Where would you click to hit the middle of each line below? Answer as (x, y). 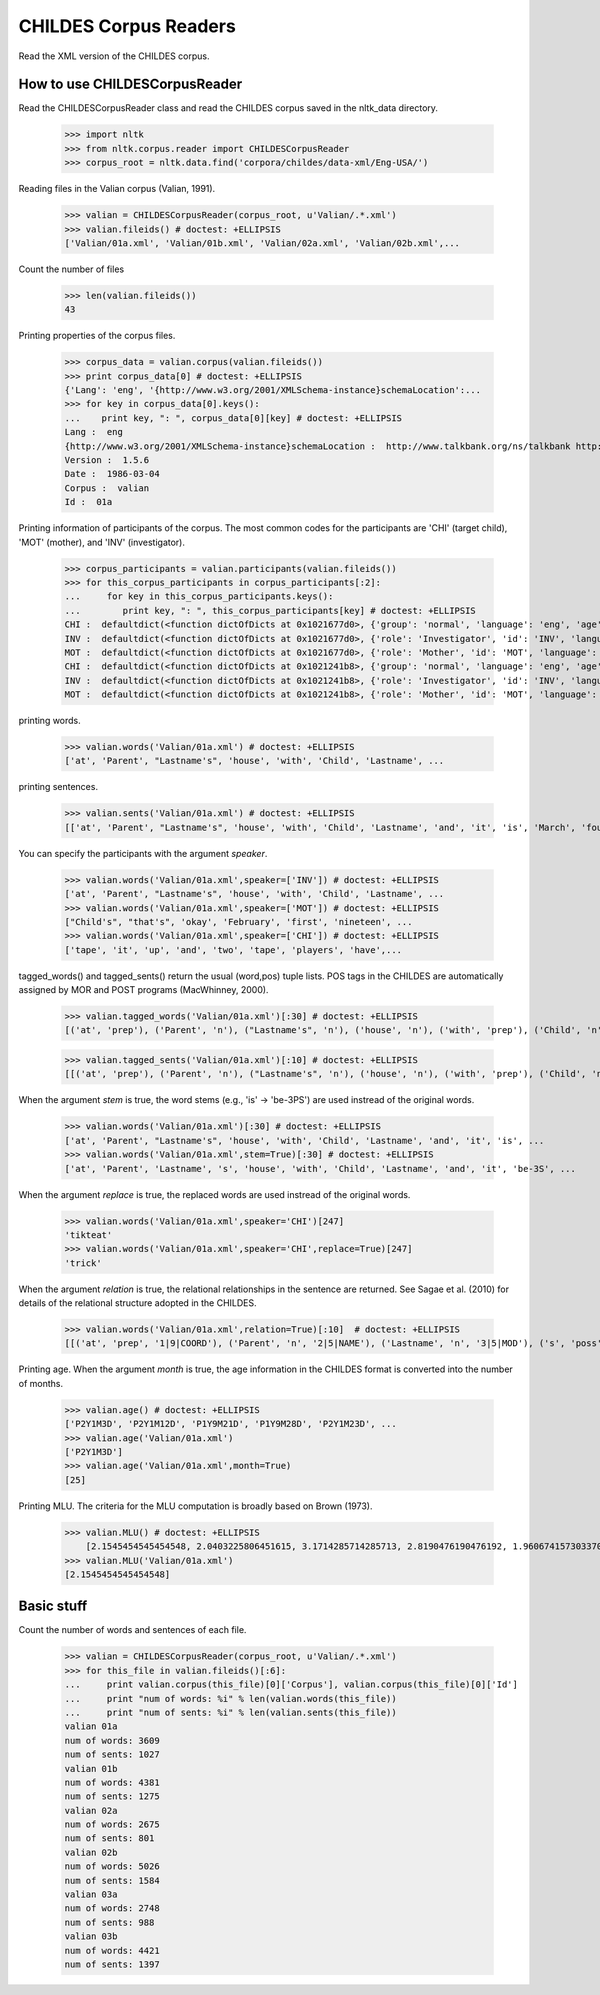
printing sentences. (58, 787)
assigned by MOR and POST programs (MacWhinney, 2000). (143, 990)
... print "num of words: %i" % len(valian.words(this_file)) (230, 1698)
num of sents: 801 (109, 1838)
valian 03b (91, 1936)
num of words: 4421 (112, 1950)
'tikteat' (88, 1234)
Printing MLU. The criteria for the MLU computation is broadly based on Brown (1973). (195, 1506)
